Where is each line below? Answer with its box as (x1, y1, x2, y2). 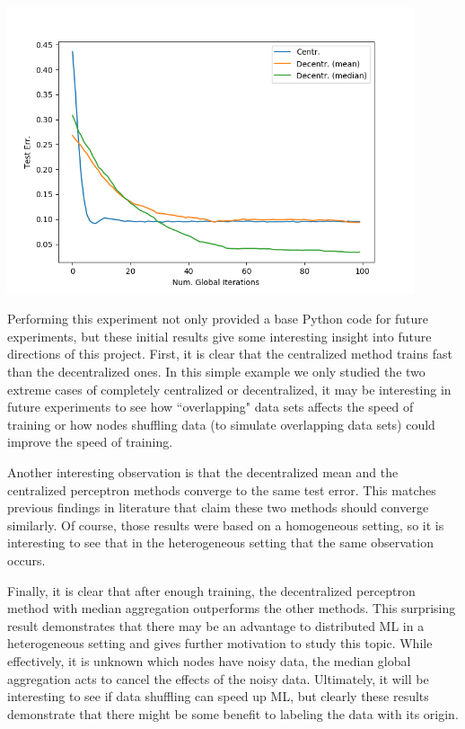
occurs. (7, 550, 46, 569)
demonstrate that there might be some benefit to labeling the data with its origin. (7, 704, 459, 723)
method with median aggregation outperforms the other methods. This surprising (7, 599, 456, 618)
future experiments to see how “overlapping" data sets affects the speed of (7, 397, 414, 416)
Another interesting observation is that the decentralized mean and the (7, 462, 399, 481)
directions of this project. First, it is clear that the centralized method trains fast (7, 344, 452, 363)
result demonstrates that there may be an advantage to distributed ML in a (7, 616, 425, 635)
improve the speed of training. (7, 432, 173, 451)
